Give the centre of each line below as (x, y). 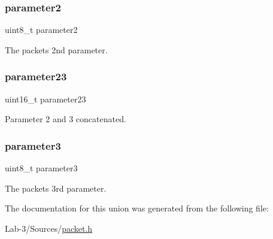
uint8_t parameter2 (41, 30)
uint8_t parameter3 (41, 168)
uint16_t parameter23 (45, 99)
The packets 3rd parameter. (56, 188)
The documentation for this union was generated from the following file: (137, 208)
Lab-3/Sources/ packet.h (49, 228)
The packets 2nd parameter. (56, 49)
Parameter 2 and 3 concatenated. (66, 119)
